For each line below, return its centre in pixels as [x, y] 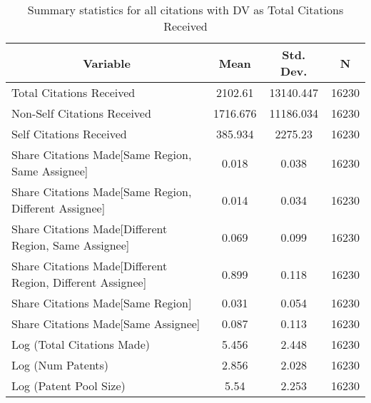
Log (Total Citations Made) [81, 344]
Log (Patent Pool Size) [68, 386]
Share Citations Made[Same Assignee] [106, 323]
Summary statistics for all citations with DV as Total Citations [185, 10]
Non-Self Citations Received [81, 113]
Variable [107, 63]
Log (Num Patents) [60, 365]
